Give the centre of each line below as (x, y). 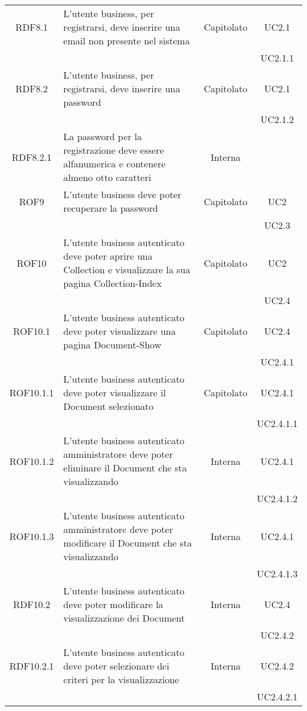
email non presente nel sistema (127, 41)
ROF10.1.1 (32, 392)
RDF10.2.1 (32, 666)
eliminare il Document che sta (125, 468)
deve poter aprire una (108, 256)
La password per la (103, 136)
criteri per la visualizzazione (121, 679)
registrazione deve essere (114, 150)
